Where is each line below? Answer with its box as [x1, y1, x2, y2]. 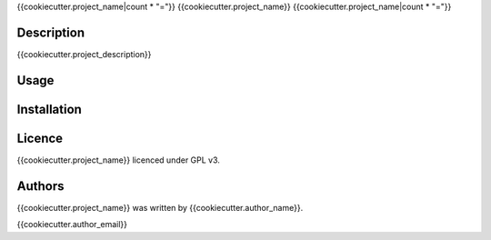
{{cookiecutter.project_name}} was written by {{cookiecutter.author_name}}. [16, 202, 304, 213]
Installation [16, 101, 82, 117]
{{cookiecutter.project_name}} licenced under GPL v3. [16, 155, 220, 165]
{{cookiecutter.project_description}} [16, 48, 152, 59]
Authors [16, 178, 65, 194]
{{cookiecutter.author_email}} [16, 219, 127, 230]
